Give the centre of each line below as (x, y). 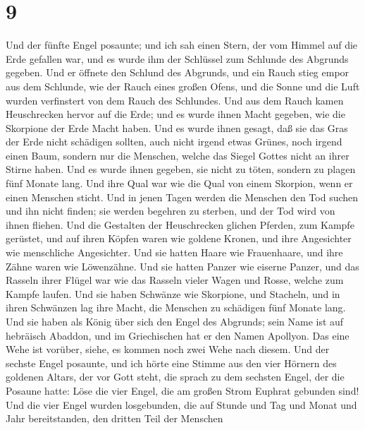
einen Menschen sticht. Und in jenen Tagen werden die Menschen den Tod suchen (182, 197)
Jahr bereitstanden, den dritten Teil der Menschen (115, 418)
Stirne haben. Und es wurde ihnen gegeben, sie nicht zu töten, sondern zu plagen (181, 169)
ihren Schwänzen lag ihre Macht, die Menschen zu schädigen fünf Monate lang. (176, 307)
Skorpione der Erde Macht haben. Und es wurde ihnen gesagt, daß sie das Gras (177, 127)
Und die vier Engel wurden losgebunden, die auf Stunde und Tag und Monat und (181, 404)
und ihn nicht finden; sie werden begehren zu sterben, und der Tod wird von (171, 211)
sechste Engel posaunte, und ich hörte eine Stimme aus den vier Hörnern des (171, 363)
